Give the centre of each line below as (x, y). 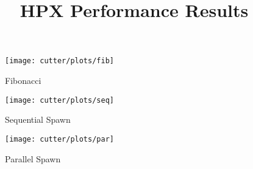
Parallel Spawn (33, 158)
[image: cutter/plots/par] (59, 139)
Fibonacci (23, 81)
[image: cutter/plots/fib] (59, 61)
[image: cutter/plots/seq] (59, 100)
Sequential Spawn (38, 119)
